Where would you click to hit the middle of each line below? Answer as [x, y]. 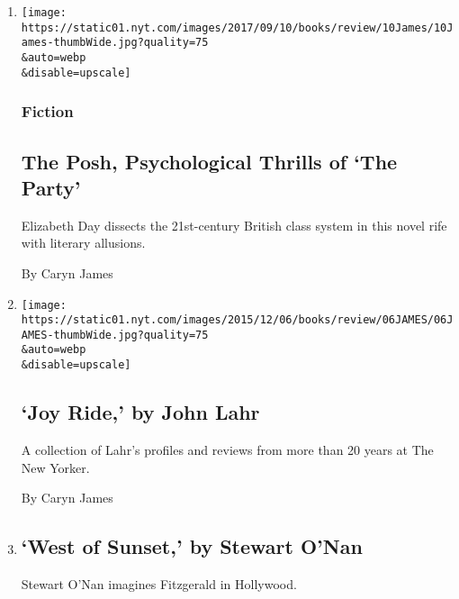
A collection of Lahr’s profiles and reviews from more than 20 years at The [227, 449]
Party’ [51, 187]
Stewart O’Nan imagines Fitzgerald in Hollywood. [159, 583]
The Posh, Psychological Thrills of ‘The [209, 161]
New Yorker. [55, 467]
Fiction [47, 111]
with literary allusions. [83, 243]
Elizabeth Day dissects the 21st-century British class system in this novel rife [234, 225]
